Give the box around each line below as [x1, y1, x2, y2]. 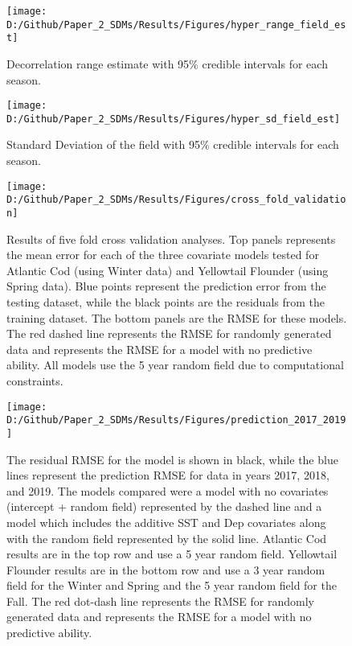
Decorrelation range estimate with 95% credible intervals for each [6, 55, 328, 72]
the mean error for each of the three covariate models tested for [6, 246, 319, 263]
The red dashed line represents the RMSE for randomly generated [6, 325, 332, 342]
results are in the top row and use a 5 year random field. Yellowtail [6, 545, 338, 562]
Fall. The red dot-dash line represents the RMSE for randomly [6, 592, 314, 609]
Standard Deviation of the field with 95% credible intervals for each [6, 136, 339, 153]
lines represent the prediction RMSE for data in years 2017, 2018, [6, 467, 329, 483]
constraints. [6, 372, 63, 389]
